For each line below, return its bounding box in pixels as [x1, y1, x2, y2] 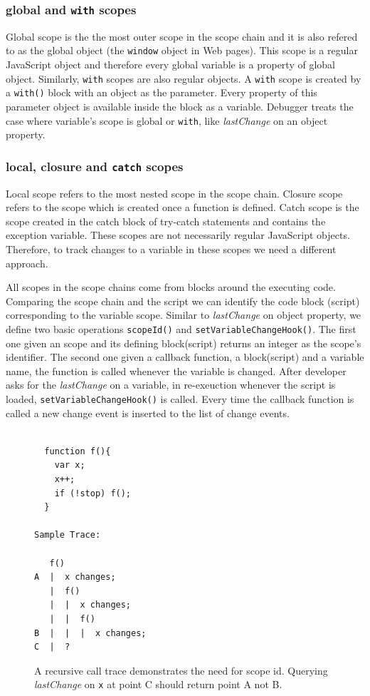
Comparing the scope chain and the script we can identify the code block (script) [6, 293, 360, 308]
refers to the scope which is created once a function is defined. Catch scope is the [6, 200, 359, 215]
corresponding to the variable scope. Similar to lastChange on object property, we [6, 307, 361, 322]
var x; [54, 460, 85, 471]
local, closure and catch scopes [6, 157, 184, 175]
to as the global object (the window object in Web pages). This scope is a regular [6, 43, 358, 58]
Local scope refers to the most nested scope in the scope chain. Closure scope [6, 185, 343, 200]
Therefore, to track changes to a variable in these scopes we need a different [6, 241, 337, 256]
